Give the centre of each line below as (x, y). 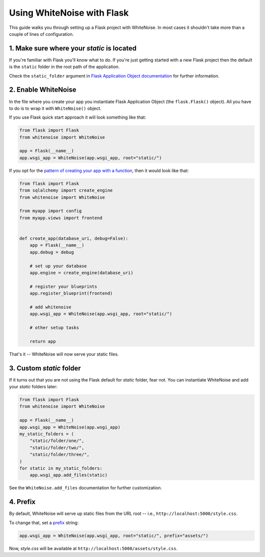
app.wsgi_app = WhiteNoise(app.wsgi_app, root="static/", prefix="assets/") (114, 535)
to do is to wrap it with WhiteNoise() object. (55, 108)
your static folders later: (33, 387)
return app (43, 341)
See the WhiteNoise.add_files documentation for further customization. (85, 488)
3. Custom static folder (45, 368)
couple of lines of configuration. (41, 34)
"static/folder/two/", (57, 448)
